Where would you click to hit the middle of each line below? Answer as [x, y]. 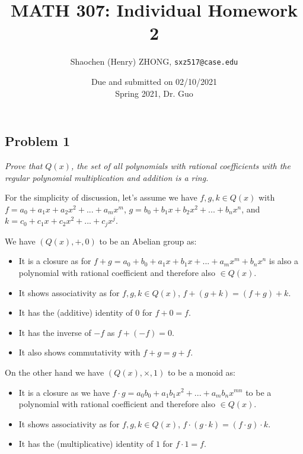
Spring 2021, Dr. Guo [154, 93]
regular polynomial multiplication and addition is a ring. [107, 177]
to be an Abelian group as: [148, 241]
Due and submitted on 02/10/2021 [154, 81]
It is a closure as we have [64, 392]
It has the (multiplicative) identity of [86, 444]
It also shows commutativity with [79, 352]
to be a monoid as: [202, 372]
